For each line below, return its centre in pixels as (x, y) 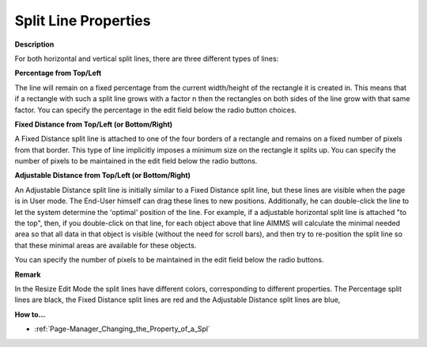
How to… (30, 314)
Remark (28, 274)
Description (34, 44)
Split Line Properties (83, 21)
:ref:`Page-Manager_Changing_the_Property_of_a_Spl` (123, 329)
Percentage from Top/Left (58, 73)
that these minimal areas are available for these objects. (106, 245)
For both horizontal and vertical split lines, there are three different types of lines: (147, 58)
